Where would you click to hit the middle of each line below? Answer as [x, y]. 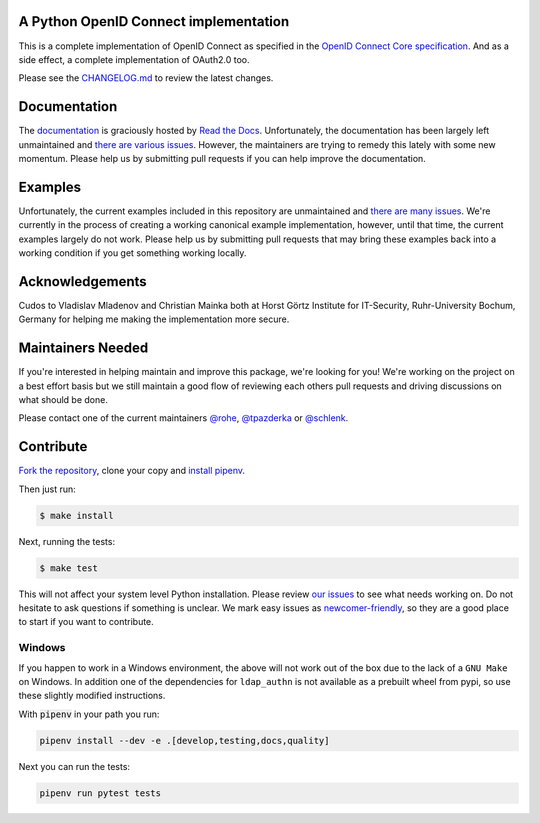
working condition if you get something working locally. [132, 253]
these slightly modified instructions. [92, 696]
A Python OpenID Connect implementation [154, 21]
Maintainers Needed [83, 348]
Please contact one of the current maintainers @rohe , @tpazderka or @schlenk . [183, 418]
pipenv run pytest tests [100, 793]
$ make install [76, 515]
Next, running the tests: [66, 541]
